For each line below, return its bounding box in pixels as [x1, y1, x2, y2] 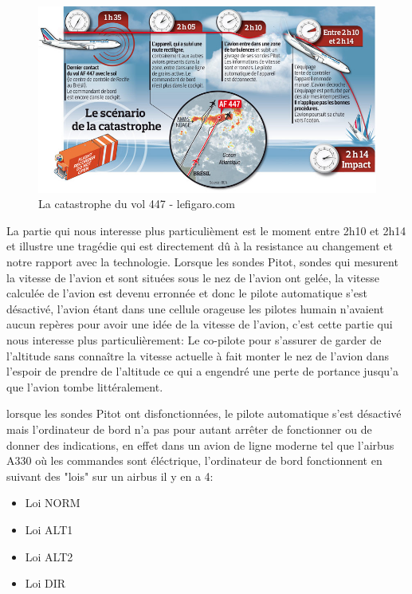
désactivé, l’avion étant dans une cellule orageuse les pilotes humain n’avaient [6, 300, 384, 317]
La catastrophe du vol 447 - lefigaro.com [38, 195, 235, 212]
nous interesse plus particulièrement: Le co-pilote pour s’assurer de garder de [6, 332, 382, 348]
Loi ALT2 [25, 548, 73, 564]
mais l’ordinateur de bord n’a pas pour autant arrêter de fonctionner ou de [6, 421, 372, 438]
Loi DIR [25, 575, 66, 592]
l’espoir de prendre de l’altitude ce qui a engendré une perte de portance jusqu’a [6, 363, 398, 380]
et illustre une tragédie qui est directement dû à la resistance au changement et [6, 238, 393, 254]
